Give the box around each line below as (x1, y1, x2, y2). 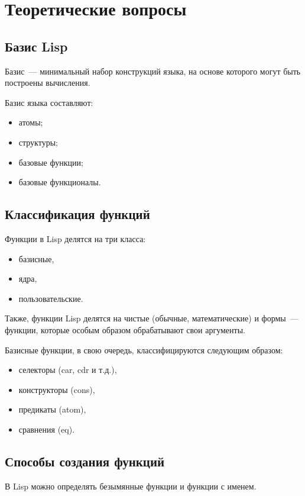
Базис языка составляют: (5, 96, 93, 108)
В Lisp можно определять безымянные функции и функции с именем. (5, 479, 257, 492)
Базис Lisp (5, 37, 68, 55)
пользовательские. (18, 292, 83, 304)
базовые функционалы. (18, 176, 101, 188)
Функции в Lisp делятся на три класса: (5, 232, 146, 244)
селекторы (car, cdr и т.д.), (18, 363, 117, 376)
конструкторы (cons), (18, 383, 95, 395)
